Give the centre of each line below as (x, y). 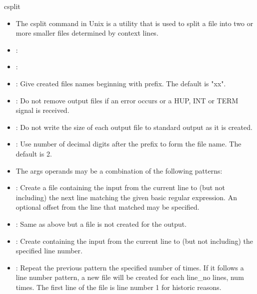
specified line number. (49, 251)
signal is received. (42, 110)
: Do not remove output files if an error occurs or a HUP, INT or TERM (127, 100)
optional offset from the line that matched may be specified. (107, 207)
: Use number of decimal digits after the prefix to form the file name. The (128, 144)
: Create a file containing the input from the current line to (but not (120, 187)
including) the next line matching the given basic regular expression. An (126, 197)
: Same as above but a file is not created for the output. (101, 224)
